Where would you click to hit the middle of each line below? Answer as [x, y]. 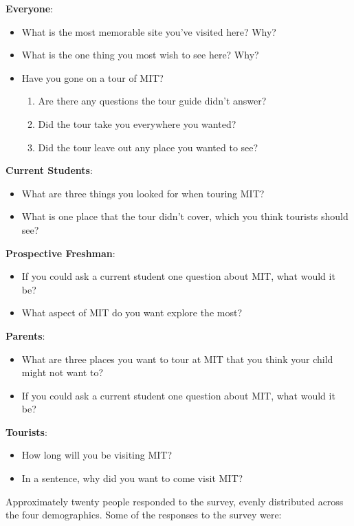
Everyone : [29, 8]
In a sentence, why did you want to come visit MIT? [132, 478]
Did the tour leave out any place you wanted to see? [148, 147]
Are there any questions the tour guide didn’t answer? [152, 101]
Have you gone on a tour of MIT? [92, 77]
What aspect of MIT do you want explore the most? [132, 313]
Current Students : [49, 170]
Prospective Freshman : [60, 253]
